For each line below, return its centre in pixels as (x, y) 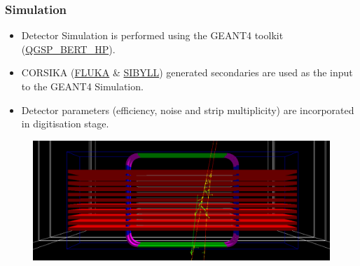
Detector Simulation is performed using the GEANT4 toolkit (152, 35)
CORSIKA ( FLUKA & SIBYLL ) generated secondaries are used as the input (187, 72)
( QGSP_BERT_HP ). (68, 49)
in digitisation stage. (65, 124)
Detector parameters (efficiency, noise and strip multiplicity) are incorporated (188, 110)
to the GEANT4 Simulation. (82, 86)
